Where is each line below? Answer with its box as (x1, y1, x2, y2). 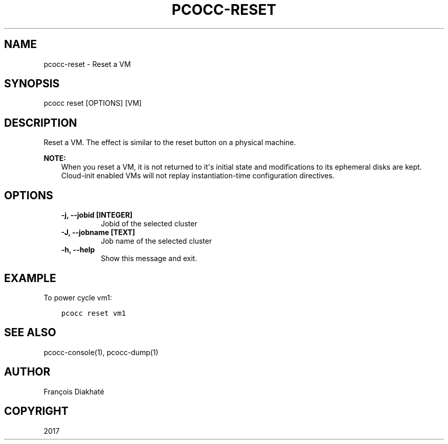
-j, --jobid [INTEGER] (61, 211, 133, 220)
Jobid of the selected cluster (101, 219, 197, 228)
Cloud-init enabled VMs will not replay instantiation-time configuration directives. (61, 171, 334, 180)
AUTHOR (4, 365, 51, 379)
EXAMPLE (4, 271, 56, 285)
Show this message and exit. (101, 254, 197, 263)
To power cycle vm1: (43, 293, 113, 302)
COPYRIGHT (4, 405, 69, 418)
